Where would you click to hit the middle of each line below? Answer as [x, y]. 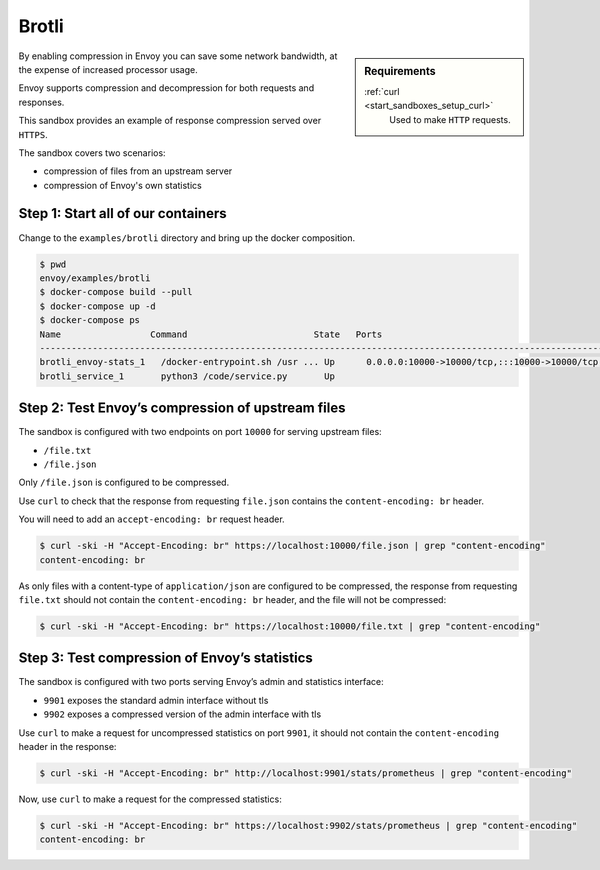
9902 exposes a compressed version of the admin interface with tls [182, 714]
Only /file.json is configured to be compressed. [124, 482]
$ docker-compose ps [89, 320]
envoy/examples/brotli [95, 278]
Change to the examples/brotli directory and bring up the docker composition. [187, 237]
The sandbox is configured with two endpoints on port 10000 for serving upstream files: [200, 432]
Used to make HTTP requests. [450, 119]
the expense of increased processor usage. [108, 69]
